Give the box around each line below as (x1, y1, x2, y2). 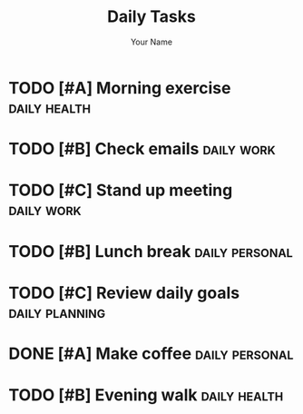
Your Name (130, 36, 173, 47)
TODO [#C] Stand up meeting (8, 180, 233, 201)
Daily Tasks (107, 6, 196, 27)
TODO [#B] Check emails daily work (8, 139, 276, 160)
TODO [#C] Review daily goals (8, 282, 240, 303)
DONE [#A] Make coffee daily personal (8, 343, 294, 364)
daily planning (8, 301, 106, 322)
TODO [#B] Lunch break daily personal (8, 241, 294, 261)
